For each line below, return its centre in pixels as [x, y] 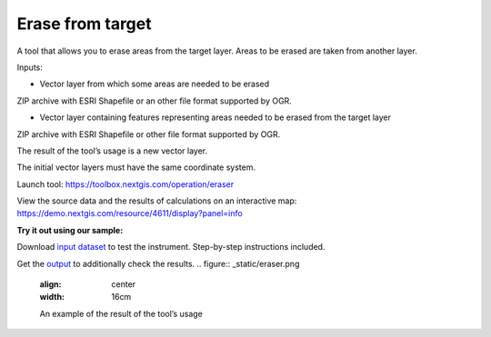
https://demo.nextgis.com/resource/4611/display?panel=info [130, 213]
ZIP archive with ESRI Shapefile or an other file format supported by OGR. [155, 101]
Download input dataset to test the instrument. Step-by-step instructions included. [171, 247]
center [124, 284]
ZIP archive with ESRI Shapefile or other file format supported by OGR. [149, 134]
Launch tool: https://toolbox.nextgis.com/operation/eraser [125, 184]
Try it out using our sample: [70, 230]
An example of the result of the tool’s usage [121, 313]
